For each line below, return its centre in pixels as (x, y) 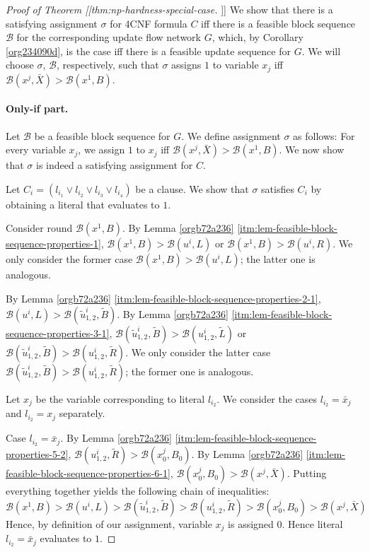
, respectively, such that (108, 65)
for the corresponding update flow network (109, 37)
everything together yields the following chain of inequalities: (138, 491)
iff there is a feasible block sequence (278, 23)
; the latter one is (278, 259)
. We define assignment (231, 135)
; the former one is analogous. (190, 371)
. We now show (312, 149)
